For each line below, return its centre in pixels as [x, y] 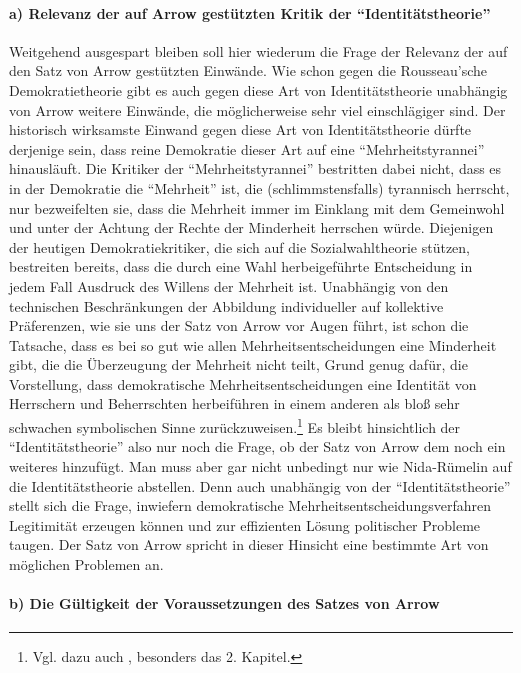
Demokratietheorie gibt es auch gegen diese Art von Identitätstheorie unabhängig [258, 89]
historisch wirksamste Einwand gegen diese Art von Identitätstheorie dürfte [240, 129]
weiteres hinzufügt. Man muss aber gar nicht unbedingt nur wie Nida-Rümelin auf [260, 465]
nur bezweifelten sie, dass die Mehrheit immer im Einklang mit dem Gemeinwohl [257, 207]
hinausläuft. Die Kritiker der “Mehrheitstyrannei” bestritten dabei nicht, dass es [255, 168]
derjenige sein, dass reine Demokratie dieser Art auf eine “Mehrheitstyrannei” [247, 148]
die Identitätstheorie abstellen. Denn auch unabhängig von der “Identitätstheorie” [260, 485]
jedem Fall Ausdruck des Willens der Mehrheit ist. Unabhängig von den [229, 285]
